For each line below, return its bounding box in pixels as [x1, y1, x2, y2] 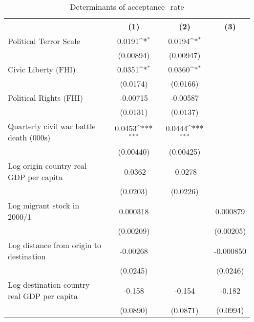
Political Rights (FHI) [8, 92, 84, 103]
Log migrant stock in [8, 200, 80, 211]
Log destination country [8, 279, 90, 290]
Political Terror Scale [8, 35, 80, 46]
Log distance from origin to [8, 239, 102, 251]
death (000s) [8, 132, 51, 143]
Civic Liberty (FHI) [8, 64, 76, 75]
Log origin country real [8, 160, 87, 171]
